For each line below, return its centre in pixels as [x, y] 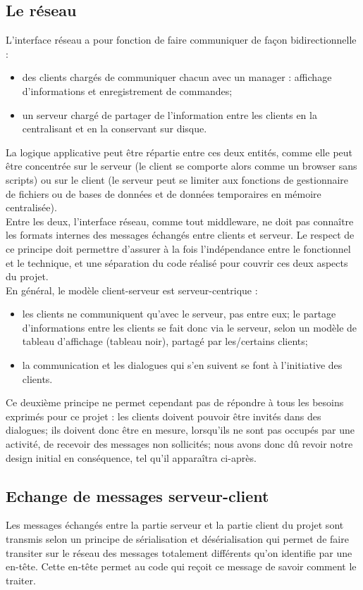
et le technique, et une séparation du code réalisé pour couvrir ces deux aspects [177, 262]
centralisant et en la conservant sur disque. [115, 128]
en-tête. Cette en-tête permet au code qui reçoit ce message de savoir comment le [181, 566]
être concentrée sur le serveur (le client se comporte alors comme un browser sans [181, 166]
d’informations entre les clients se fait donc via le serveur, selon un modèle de [190, 327]
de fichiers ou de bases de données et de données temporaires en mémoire [164, 193]
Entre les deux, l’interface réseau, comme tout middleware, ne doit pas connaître [180, 221]
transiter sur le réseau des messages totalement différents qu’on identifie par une [179, 552]
